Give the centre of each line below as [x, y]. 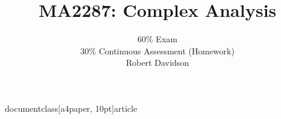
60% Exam [157, 39]
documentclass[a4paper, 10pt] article [71, 108]
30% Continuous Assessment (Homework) [157, 50]
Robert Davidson [157, 63]
